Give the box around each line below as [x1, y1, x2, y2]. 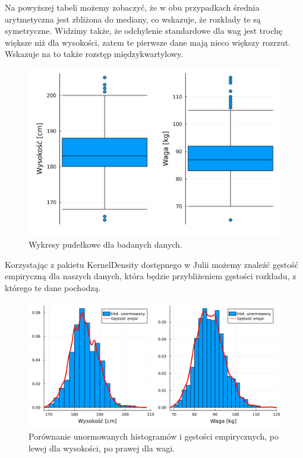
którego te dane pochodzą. [5, 281, 101, 293]
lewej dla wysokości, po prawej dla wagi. [29, 441, 175, 454]
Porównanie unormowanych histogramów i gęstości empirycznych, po [29, 429, 279, 442]
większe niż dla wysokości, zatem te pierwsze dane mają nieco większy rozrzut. [5, 36, 291, 48]
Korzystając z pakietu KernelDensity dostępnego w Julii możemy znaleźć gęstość [5, 258, 298, 270]
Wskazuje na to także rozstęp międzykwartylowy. [5, 48, 184, 60]
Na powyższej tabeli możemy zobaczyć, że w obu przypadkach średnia [5, 1, 260, 13]
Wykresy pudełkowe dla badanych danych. [29, 238, 182, 250]
